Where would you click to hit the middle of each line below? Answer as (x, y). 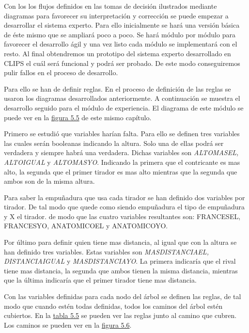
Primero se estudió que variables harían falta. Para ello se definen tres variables (122, 134)
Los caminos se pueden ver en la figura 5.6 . (68, 325)
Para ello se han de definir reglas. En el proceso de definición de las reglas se (117, 88)
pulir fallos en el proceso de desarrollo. (61, 72)
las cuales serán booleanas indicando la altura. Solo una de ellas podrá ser (114, 143)
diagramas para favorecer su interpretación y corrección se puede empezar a (116, 15)
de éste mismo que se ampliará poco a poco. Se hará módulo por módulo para (120, 34)
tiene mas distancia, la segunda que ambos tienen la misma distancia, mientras (121, 270)
